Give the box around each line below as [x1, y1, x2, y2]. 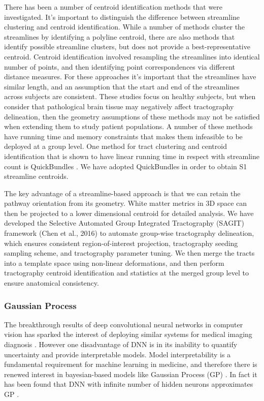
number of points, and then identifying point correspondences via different [4, 61, 236, 72]
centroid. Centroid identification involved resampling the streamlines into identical [4, 51, 260, 61]
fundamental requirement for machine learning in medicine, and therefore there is [4, 359, 257, 369]
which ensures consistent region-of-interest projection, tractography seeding [4, 237, 238, 248]
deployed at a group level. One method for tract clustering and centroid [4, 141, 227, 151]
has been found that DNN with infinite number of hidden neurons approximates [4, 379, 253, 389]
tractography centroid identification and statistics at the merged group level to [4, 267, 249, 278]
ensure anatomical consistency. [4, 277, 99, 288]
